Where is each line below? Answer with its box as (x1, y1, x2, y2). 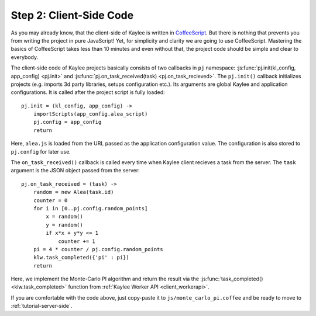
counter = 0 (33, 197, 68, 204)
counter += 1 (58, 238, 96, 245)
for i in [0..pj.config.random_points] (33, 205, 148, 211)
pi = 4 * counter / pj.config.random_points (33, 246, 163, 252)
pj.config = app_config (33, 119, 102, 126)
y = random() (46, 221, 83, 228)
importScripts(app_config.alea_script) (33, 111, 148, 117)
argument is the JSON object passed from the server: (11, 167, 140, 174)
